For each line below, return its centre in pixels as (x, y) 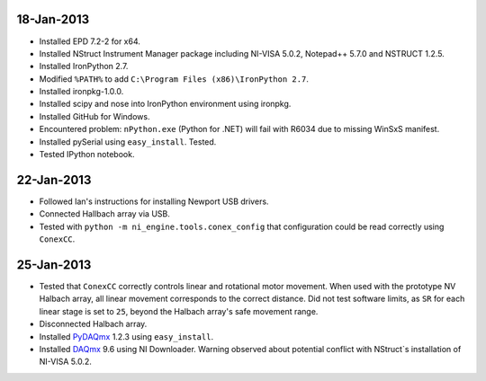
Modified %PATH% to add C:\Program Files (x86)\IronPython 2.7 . (174, 79)
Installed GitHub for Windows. (94, 116)
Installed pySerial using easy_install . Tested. (128, 142)
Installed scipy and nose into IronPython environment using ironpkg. (165, 104)
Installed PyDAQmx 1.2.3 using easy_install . (126, 336)
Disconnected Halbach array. (93, 324)
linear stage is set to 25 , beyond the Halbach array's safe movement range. (179, 311)
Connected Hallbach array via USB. (105, 214)
